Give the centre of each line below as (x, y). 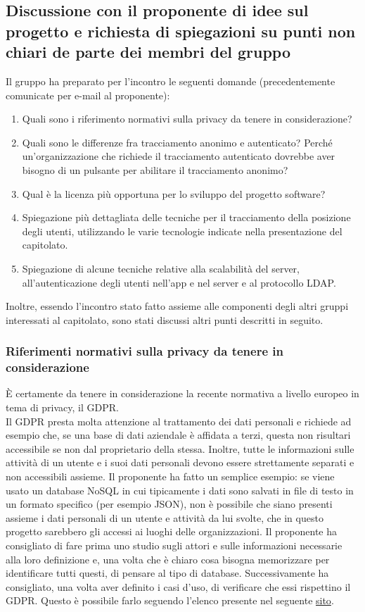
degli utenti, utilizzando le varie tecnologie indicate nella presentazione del (182, 231)
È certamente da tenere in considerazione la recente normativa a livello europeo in (182, 393)
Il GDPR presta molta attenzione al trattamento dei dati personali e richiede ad (179, 421)
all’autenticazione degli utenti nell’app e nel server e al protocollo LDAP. (179, 282)
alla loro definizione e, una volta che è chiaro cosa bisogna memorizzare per (168, 559)
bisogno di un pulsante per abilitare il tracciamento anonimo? (155, 169)
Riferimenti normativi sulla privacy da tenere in (145, 351)
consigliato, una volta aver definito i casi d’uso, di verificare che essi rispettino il (178, 586)
